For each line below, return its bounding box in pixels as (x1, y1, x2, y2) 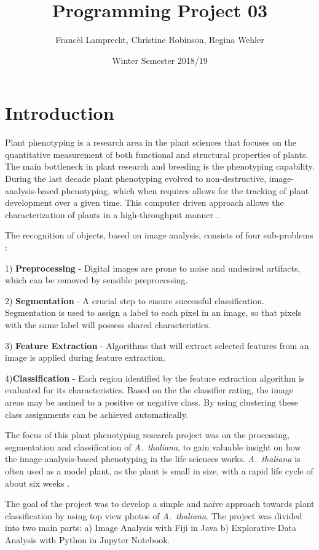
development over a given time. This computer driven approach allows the (5, 196, 284, 209)
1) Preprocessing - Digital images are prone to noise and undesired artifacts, (5, 261, 301, 274)
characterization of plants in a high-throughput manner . (5, 208, 219, 221)
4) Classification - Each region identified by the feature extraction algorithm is (5, 371, 305, 384)
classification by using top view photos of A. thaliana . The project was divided (5, 509, 302, 522)
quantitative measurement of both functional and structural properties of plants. (5, 147, 309, 160)
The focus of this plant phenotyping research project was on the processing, (5, 428, 290, 441)
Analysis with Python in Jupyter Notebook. (5, 533, 170, 546)
